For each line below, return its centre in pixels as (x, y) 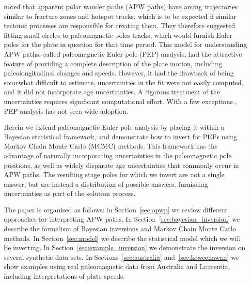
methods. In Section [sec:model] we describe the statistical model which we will (122, 238)
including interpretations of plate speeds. (64, 276)
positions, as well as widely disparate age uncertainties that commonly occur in (122, 165)
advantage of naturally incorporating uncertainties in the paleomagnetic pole (118, 155)
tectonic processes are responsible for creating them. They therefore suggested (120, 25)
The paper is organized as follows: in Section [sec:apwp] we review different (116, 209)
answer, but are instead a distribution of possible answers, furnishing (106, 184)
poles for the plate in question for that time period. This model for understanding (125, 44)
